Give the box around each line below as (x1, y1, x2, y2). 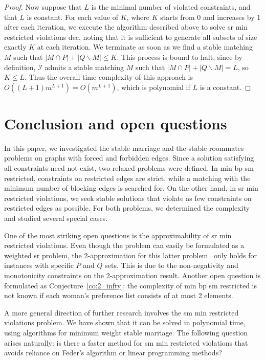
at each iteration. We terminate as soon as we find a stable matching (37, 41, 253, 52)
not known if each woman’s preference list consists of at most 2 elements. (4, 290, 233, 301)
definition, (4, 61, 36, 72)
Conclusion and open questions (4, 112, 227, 133)
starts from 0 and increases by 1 (160, 11, 261, 22)
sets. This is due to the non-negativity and (105, 260, 238, 270)
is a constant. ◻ (200, 81, 251, 92)
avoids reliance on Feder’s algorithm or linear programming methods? (4, 347, 222, 358)
